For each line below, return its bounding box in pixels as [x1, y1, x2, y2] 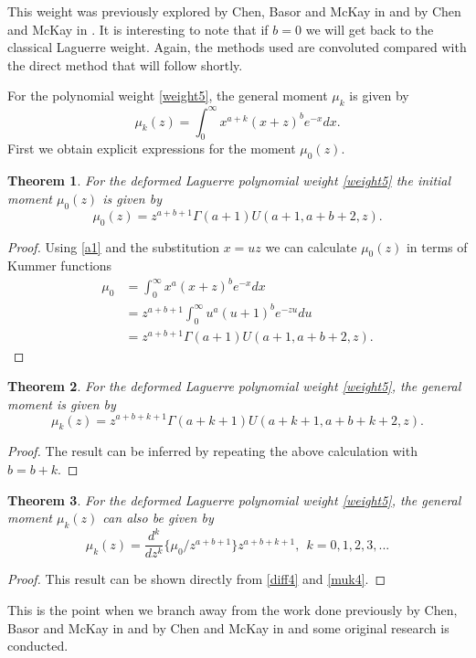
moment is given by [7, 394, 116, 413]
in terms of [406, 237, 468, 256]
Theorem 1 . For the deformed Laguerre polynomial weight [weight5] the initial [7, 171, 451, 190]
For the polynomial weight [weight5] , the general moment [7, 86, 328, 105]
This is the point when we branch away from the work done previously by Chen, [7, 600, 458, 620]
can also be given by [102, 508, 214, 527]
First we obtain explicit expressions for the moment [7, 139, 296, 158]
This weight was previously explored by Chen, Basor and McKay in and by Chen [7, 2, 461, 20]
